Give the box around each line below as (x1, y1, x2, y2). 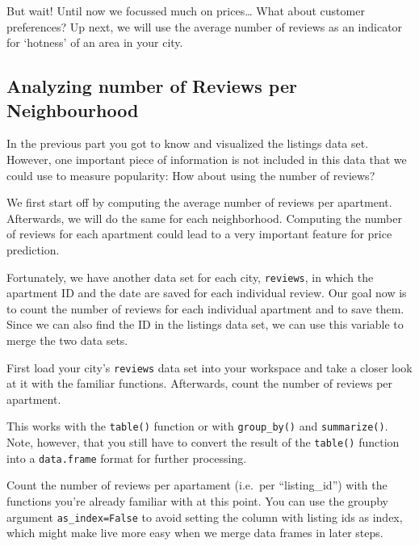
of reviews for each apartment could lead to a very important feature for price (6, 225, 392, 242)
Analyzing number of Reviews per (6, 73, 297, 99)
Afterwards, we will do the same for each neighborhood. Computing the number (6, 209, 402, 226)
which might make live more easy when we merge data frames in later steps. (6, 524, 383, 541)
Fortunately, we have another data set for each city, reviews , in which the (6, 268, 374, 285)
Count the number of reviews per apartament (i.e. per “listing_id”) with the (6, 477, 388, 493)
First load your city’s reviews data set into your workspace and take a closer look (6, 359, 413, 376)
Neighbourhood (6, 97, 139, 122)
